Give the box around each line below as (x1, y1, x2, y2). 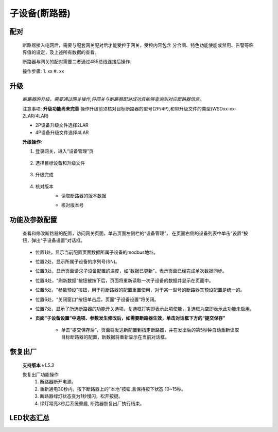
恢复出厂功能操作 (22, 371, 59, 378)
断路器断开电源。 (40, 379, 76, 385)
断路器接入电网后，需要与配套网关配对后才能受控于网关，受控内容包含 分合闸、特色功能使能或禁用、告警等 (22, 42, 249, 48)
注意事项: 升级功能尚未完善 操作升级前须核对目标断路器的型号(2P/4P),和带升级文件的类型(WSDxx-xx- (22, 105, 237, 111)
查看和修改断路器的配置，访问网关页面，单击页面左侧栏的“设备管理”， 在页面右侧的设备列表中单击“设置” (22, 230, 244, 236)
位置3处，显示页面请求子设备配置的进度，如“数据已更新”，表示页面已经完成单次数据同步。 (35, 268, 227, 274)
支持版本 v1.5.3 (22, 362, 54, 368)
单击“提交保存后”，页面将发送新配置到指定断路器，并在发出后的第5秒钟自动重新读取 (61, 327, 239, 333)
